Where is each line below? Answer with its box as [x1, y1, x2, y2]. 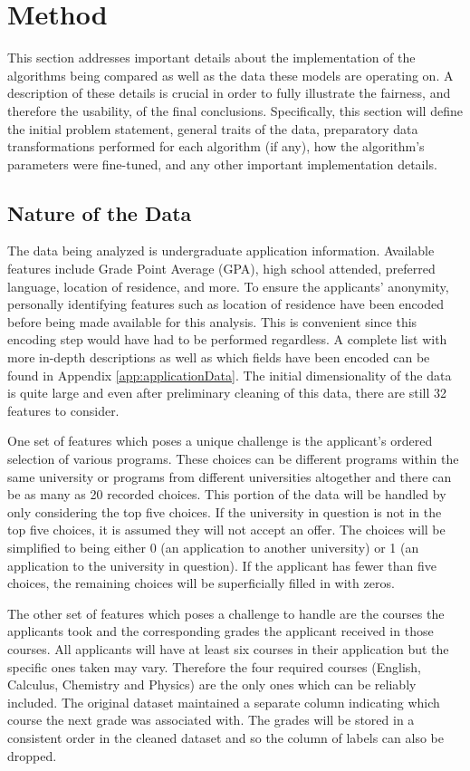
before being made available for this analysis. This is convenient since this [7, 312, 417, 331]
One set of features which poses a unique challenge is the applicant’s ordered [7, 431, 433, 450]
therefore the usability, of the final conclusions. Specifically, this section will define [7, 101, 463, 120]
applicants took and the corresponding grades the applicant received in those [7, 622, 434, 641]
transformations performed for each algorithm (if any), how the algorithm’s [7, 137, 425, 156]
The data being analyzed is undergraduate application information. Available [7, 241, 435, 260]
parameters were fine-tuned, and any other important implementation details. [7, 154, 437, 173]
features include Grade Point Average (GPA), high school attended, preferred [7, 259, 436, 278]
